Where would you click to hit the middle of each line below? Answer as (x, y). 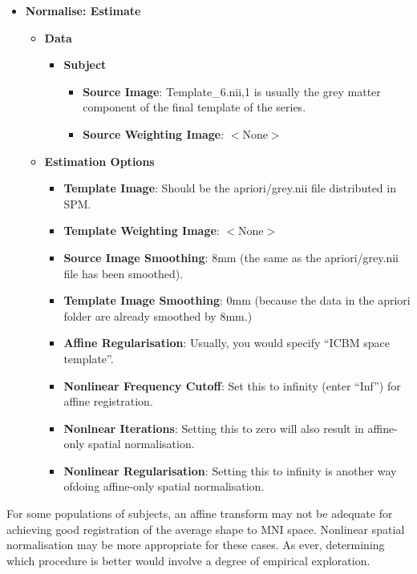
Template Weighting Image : (142, 230)
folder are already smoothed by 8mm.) (158, 315)
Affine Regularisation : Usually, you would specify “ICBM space (227, 343)
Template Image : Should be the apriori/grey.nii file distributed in (230, 188)
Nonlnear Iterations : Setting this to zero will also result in (214, 428)
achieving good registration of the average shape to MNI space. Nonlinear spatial (206, 529)
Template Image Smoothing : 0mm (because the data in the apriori (237, 300)
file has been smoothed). (123, 273)
